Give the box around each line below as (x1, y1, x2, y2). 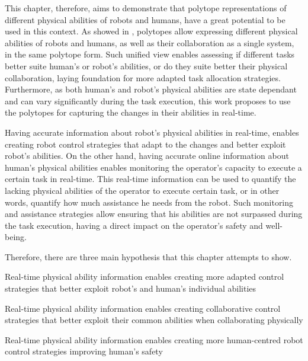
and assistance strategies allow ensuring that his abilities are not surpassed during (5, 207, 303, 220)
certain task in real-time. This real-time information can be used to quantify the (5, 172, 296, 185)
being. (5, 231, 27, 243)
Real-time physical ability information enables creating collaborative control (5, 302, 281, 314)
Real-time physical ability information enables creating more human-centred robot (5, 333, 303, 346)
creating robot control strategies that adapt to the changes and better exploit (5, 138, 286, 150)
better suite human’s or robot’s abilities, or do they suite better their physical (5, 59, 288, 72)
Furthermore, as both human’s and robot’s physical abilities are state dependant (5, 83, 297, 95)
